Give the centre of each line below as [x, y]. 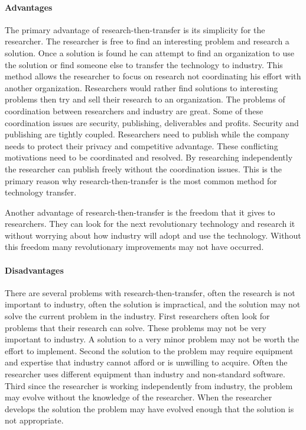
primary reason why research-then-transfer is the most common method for [141, 180]
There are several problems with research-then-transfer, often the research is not [150, 292]
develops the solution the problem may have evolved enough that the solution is [149, 408]
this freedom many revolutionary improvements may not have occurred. [134, 247]
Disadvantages [34, 270]
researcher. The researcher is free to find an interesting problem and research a [147, 41]
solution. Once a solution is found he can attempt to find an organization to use [149, 52]
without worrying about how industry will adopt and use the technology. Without [153, 235]
